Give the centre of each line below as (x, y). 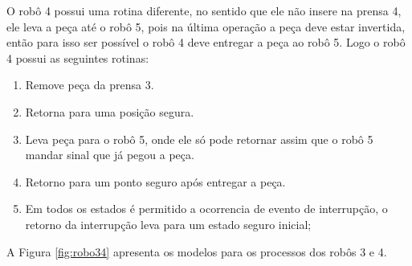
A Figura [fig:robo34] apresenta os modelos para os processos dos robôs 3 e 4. (197, 251)
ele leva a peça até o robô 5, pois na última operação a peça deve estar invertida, (206, 26)
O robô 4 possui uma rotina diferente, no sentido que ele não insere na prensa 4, (204, 10)
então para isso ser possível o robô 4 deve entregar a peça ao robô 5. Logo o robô (206, 42)
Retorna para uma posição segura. (110, 111)
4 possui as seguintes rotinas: (78, 57)
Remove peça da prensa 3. (90, 85)
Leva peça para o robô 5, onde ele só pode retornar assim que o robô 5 (199, 139)
